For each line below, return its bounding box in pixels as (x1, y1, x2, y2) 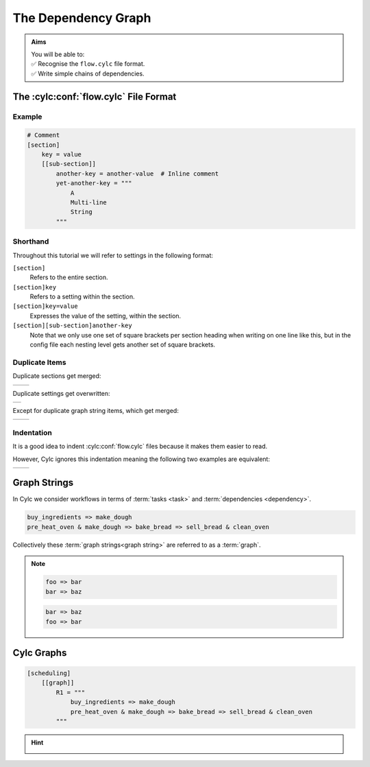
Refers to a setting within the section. (29, 292, 135, 301)
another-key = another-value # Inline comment (56, 169, 219, 178)
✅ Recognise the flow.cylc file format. (31, 60, 145, 68)
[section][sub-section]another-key (12, 322, 133, 329)
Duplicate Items (12, 357, 66, 367)
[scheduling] (27, 670, 71, 677)
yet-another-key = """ (56, 179, 133, 187)
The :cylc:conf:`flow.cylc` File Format (12, 91, 177, 102)
